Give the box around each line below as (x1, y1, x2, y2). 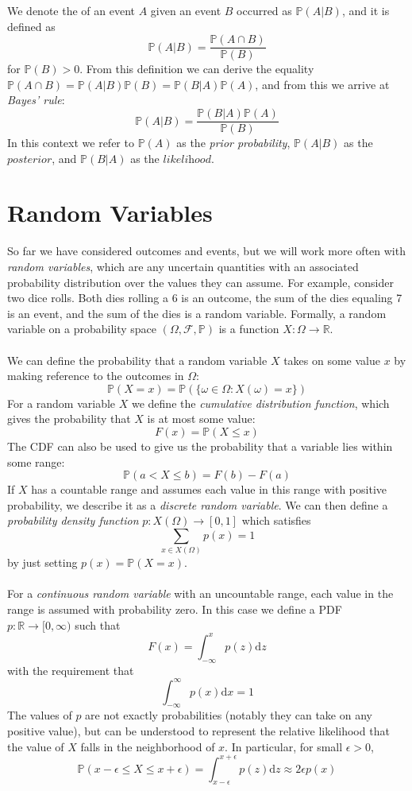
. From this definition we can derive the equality (79, 60, 314, 77)
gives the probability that (7, 410, 131, 427)
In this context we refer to (7, 134, 134, 151)
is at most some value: (147, 410, 256, 427)
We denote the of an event (7, 2, 135, 18)
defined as (7, 17, 56, 34)
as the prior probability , (176, 134, 291, 151)
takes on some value (283, 351, 380, 368)
